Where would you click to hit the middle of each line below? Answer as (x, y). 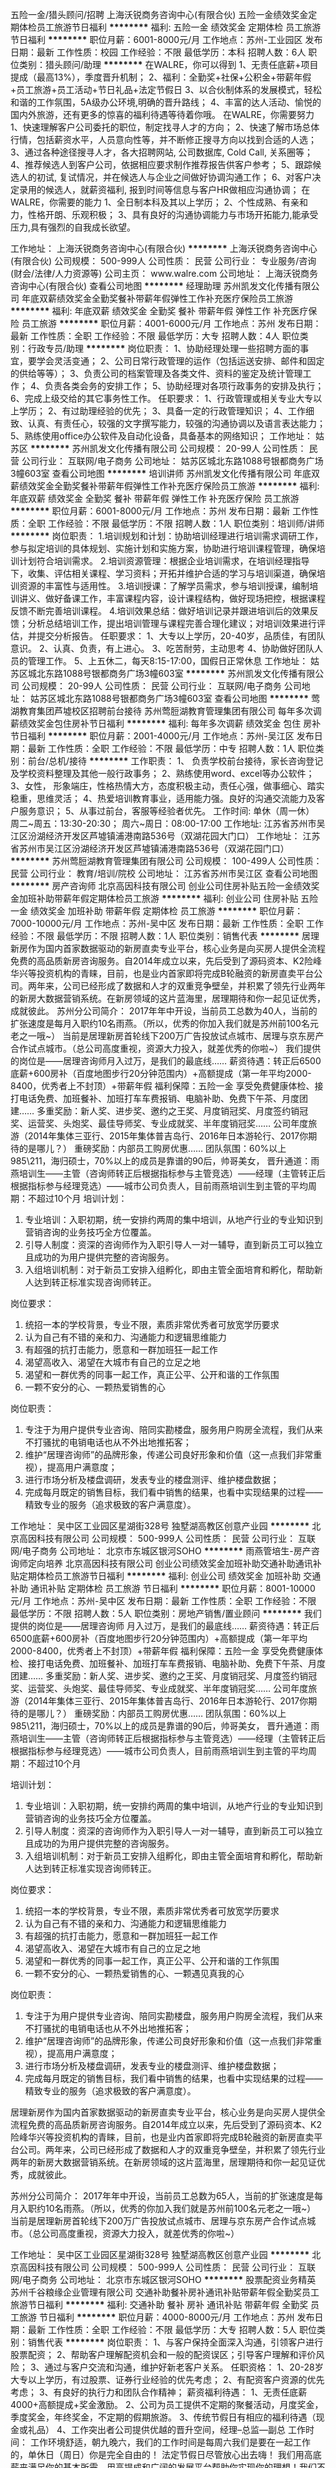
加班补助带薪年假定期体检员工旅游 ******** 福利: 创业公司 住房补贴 (158, 898)
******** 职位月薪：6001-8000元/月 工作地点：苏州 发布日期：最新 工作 (160, 511)
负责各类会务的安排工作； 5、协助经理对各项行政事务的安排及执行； (184, 386)
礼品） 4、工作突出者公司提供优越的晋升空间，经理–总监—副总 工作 (166, 2429)
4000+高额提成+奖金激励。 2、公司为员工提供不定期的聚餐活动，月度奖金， (167, 2404)
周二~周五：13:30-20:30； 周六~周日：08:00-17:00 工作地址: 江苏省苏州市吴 (168, 823)
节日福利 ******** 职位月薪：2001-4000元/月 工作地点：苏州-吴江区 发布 (162, 736)
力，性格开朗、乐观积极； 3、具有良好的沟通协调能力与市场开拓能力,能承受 (164, 214)
